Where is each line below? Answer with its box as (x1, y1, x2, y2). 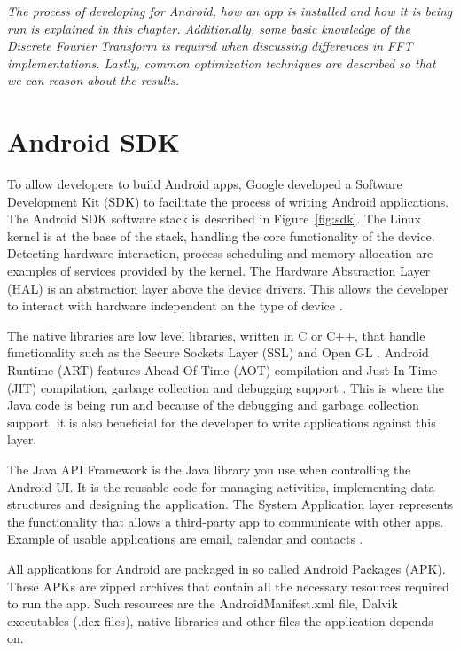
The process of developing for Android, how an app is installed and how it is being (7, 2, 453, 20)
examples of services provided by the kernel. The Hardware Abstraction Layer (7, 262, 431, 280)
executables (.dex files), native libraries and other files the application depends (7, 611, 433, 630)
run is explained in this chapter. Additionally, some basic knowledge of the (7, 19, 410, 37)
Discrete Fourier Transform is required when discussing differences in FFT (7, 36, 413, 55)
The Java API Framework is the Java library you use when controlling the (7, 460, 411, 478)
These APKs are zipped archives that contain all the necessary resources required (7, 576, 449, 595)
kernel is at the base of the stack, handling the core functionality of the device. (7, 226, 435, 245)
